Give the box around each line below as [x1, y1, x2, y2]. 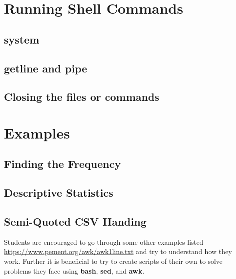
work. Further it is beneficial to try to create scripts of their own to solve [4, 256, 223, 266]
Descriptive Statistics [4, 185, 113, 200]
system [4, 31, 40, 46]
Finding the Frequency [4, 156, 121, 171]
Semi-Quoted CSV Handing [4, 214, 147, 229]
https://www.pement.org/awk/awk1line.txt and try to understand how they [4, 246, 232, 256]
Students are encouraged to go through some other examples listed [4, 236, 204, 247]
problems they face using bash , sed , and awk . [4, 265, 145, 276]
